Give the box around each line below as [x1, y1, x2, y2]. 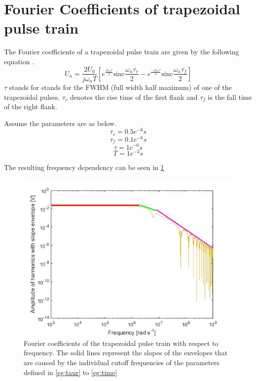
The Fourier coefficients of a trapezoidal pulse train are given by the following [4, 46, 239, 57]
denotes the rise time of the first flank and [70, 91, 198, 102]
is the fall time [208, 91, 252, 102]
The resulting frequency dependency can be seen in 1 [4, 162, 164, 172]
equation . [4, 56, 35, 66]
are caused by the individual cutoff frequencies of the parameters [24, 357, 219, 367]
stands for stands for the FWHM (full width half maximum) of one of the [9, 82, 232, 92]
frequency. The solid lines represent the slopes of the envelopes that [24, 347, 228, 358]
